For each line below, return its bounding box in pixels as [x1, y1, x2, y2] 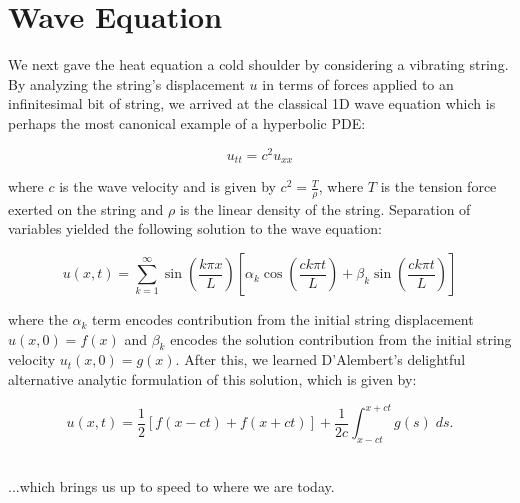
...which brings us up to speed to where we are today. [8, 475, 335, 496]
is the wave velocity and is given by [59, 176, 276, 197]
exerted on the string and [8, 198, 164, 219]
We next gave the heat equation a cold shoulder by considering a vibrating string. [8, 54, 509, 75]
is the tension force [380, 176, 497, 197]
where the [8, 309, 68, 330]
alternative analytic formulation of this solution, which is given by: [8, 369, 417, 390]
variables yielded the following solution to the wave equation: [8, 218, 382, 239]
